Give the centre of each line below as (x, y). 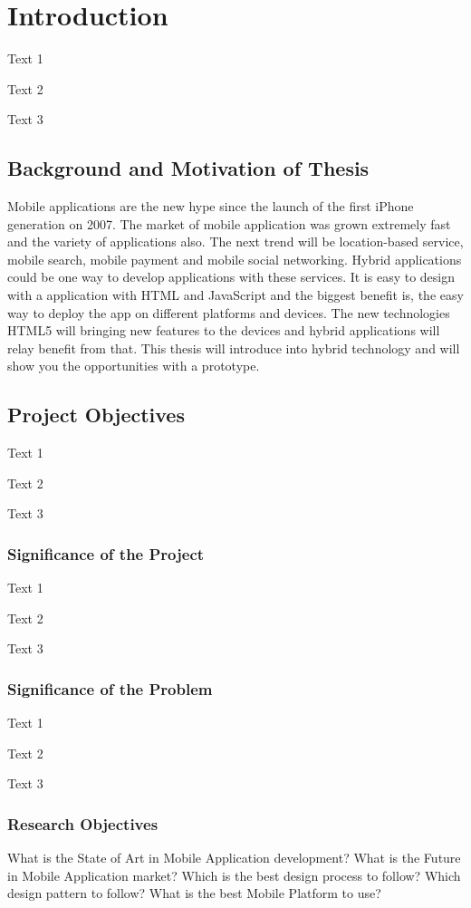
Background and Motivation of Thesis (188, 168)
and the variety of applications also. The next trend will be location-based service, (235, 241)
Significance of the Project (106, 553)
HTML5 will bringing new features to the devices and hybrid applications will (224, 330)
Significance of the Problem (110, 688)
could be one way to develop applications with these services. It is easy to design (231, 277)
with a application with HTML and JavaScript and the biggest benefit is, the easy (235, 295)
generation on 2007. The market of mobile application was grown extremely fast (229, 223)
